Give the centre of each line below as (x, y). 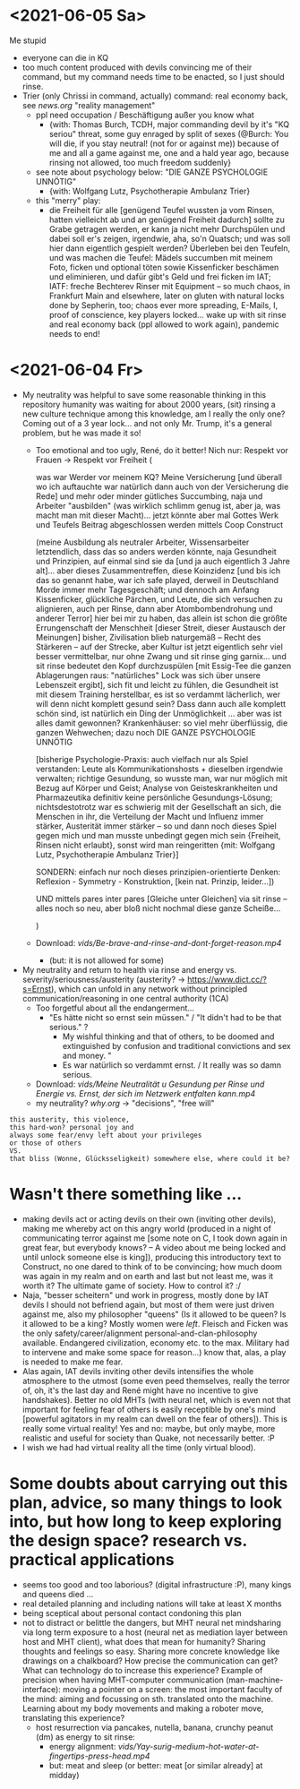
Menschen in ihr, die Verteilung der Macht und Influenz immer (150, 816)
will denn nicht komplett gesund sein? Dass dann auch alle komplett (161, 703)
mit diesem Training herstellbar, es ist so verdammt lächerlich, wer (158, 694)
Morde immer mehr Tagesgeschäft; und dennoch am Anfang (147, 589)
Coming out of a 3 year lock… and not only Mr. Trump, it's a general (147, 423)
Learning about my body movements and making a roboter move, (143, 1708)
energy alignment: (82, 1746)
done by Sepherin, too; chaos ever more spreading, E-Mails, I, (163, 305)
